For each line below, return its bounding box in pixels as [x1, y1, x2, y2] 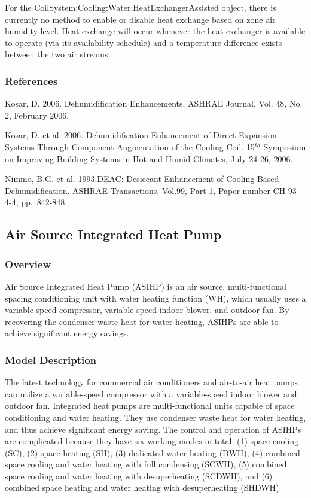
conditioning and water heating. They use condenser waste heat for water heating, [5, 411, 306, 423]
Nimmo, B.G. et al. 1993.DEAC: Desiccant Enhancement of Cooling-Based [5, 172, 279, 185]
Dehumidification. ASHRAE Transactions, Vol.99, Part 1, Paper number [5, 184, 270, 196]
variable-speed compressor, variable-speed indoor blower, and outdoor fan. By [5, 303, 289, 316]
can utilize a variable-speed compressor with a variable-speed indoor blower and [5, 387, 297, 400]
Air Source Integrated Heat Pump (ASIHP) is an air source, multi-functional [5, 280, 286, 292]
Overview [5, 256, 51, 271]
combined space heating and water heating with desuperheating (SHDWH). [5, 481, 282, 494]
